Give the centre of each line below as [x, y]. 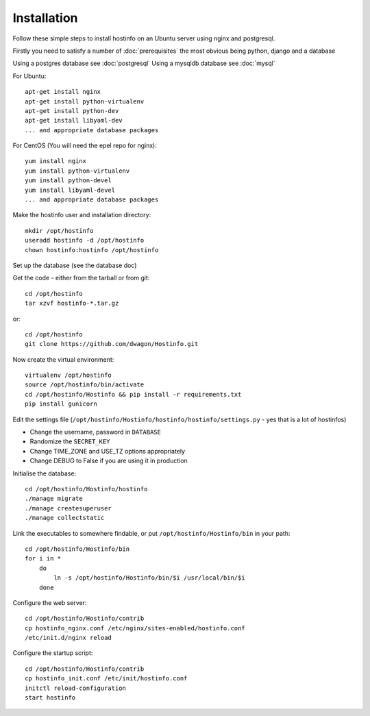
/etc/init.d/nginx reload [69, 638]
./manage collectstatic [65, 518]
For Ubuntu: [29, 76]
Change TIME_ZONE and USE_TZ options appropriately [107, 451]
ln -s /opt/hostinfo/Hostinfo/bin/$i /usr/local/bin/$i [150, 578]
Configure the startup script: [53, 653]
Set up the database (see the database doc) [75, 265]
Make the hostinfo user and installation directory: [82, 215]
